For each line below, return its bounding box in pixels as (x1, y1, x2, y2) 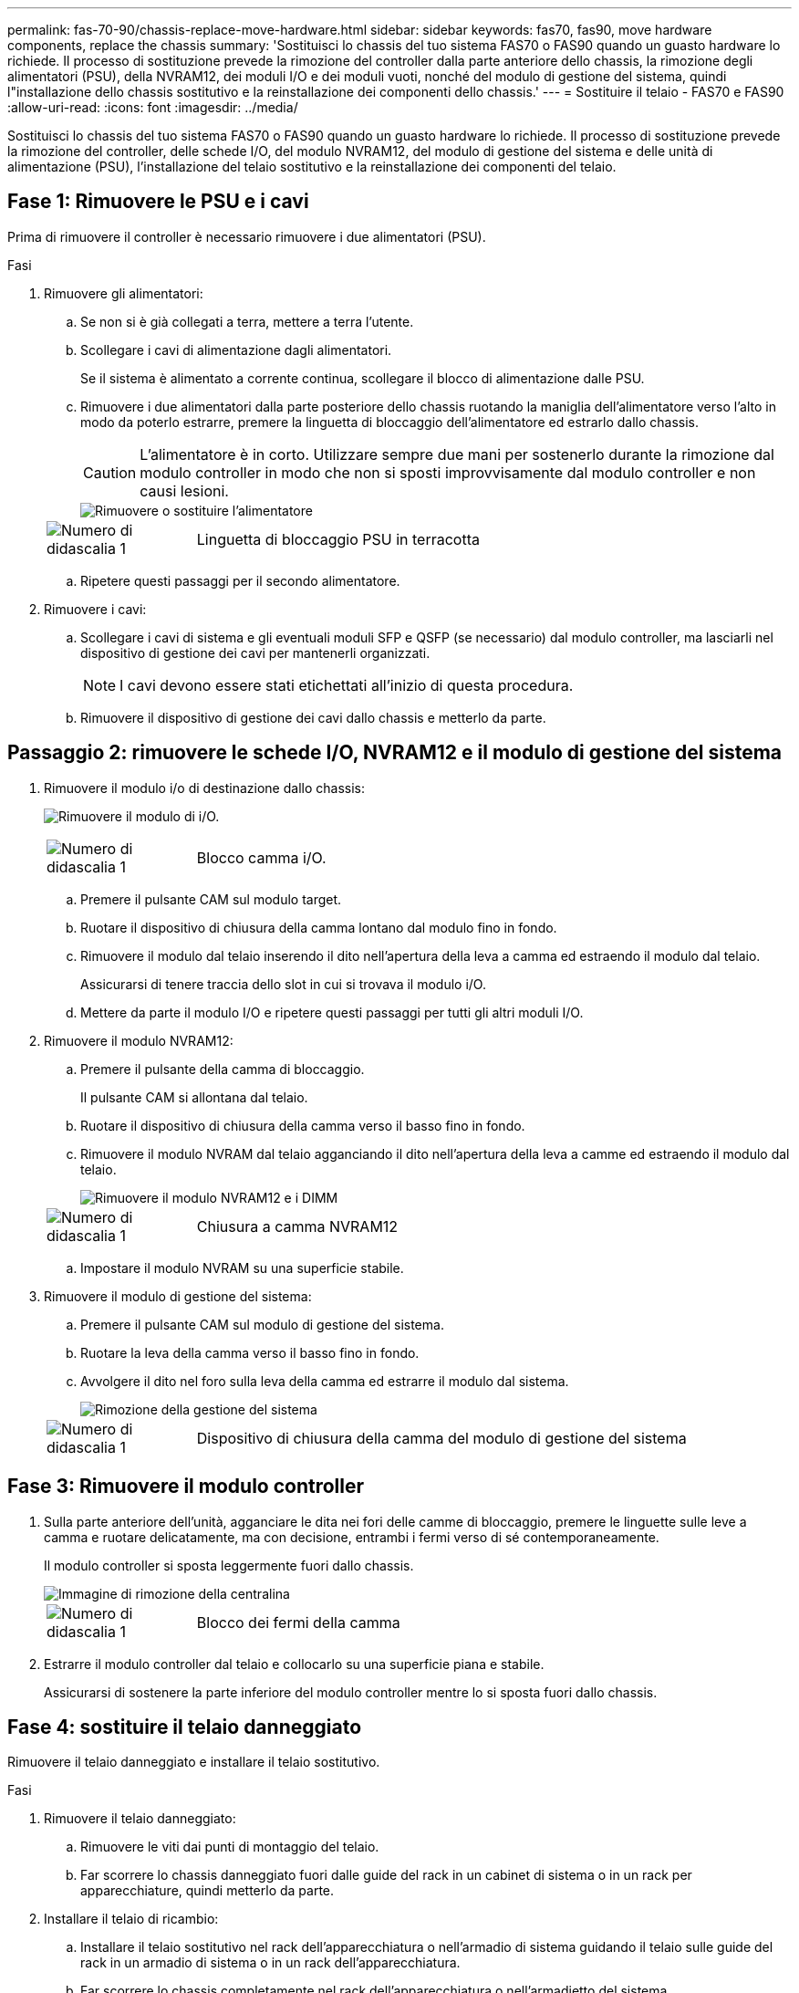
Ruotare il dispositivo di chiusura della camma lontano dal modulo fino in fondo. (80, 919, 557, 935)
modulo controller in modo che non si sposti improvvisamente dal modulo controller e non (140, 463, 756, 482)
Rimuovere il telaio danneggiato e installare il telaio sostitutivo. (7, 1754, 380, 1770)
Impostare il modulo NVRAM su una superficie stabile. (80, 1259, 404, 1276)
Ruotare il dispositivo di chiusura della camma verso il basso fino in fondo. (80, 1117, 525, 1133)
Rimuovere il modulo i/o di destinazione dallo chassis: (44, 779, 365, 796)
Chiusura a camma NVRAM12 (196, 1216, 399, 1236)
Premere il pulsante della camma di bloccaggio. (80, 1060, 365, 1077)
